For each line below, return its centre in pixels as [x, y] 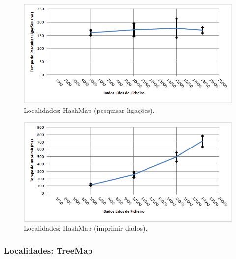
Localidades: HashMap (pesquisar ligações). [89, 110]
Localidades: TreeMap [48, 250]
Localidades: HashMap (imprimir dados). [86, 228]
